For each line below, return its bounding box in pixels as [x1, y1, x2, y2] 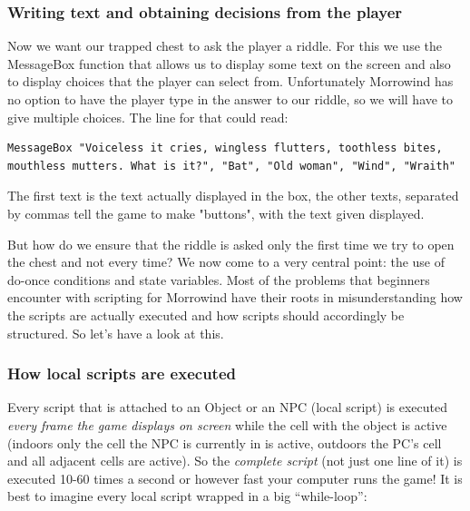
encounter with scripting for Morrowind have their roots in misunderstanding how [7, 288, 463, 307]
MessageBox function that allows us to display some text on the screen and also [7, 54, 451, 73]
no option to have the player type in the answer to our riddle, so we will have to [7, 90, 454, 108]
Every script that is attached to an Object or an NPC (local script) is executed [7, 398, 448, 417]
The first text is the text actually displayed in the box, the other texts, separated [7, 186, 459, 205]
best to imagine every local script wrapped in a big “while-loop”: [7, 486, 367, 506]
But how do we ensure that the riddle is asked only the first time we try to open [7, 234, 455, 253]
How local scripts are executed [7, 362, 236, 385]
